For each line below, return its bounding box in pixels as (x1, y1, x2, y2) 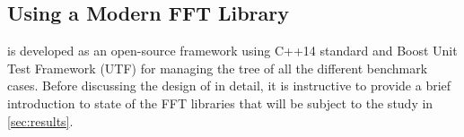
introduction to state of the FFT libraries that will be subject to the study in (7, 93, 433, 112)
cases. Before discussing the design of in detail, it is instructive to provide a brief (7, 76, 451, 95)
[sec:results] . (7, 111, 74, 130)
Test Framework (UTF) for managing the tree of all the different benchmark (7, 58, 428, 77)
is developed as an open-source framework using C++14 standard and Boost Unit (7, 41, 458, 60)
